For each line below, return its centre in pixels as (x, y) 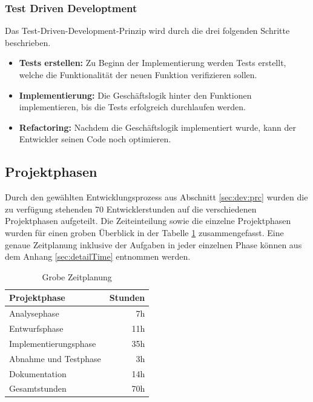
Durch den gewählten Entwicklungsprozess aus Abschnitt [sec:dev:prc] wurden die (156, 197)
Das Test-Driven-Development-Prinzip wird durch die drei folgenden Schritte (147, 31)
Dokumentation (38, 373)
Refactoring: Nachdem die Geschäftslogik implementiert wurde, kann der (158, 127)
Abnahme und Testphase (55, 358)
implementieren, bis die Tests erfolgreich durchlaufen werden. (132, 107)
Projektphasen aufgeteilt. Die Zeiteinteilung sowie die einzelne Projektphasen (148, 221)
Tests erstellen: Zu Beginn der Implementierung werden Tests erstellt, (153, 63)
